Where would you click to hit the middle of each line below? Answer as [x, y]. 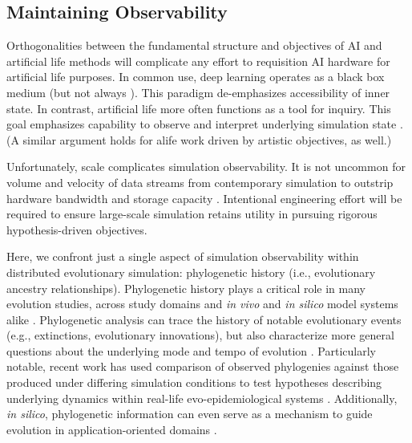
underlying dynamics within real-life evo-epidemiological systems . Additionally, [202, 398]
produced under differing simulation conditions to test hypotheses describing [194, 382]
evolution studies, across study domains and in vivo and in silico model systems [202, 304]
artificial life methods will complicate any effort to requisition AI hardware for [198, 61]
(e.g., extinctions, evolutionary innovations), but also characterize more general [200, 335]
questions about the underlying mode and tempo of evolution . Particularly [191, 350]
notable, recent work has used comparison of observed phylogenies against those [203, 366]
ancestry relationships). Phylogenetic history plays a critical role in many [186, 288]
